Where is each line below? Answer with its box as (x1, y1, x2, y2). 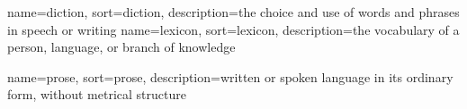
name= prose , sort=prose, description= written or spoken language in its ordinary (7, 67, 454, 86)
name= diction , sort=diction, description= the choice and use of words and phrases (7, 3, 460, 21)
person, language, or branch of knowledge (7, 38, 236, 56)
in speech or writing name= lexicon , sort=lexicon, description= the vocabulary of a (7, 20, 460, 38)
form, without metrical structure (7, 85, 186, 104)
